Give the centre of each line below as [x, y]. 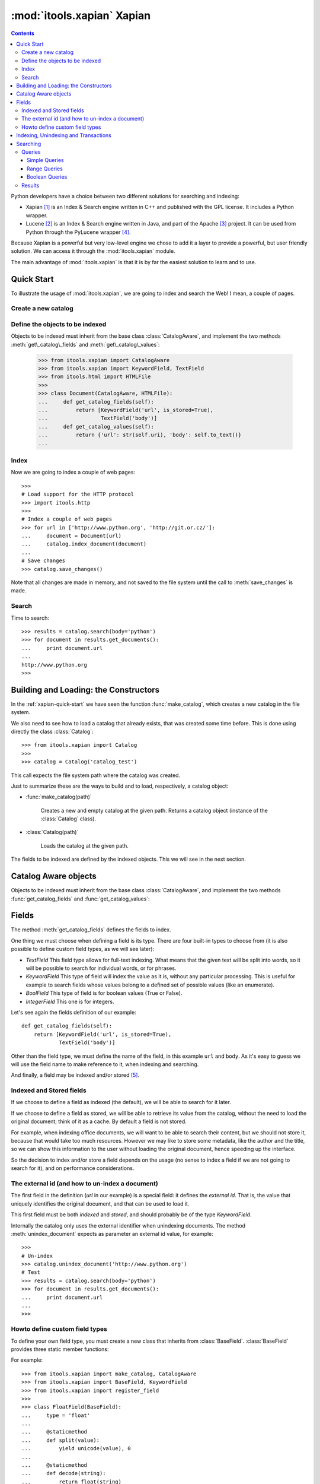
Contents [23, 33]
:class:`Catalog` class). [68, 819]
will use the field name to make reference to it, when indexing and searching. [105, 1064]
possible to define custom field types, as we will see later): [82, 949]
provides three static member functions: [60, 1349]
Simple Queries [46, 160]
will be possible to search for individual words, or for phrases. [101, 968]
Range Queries [45, 169]
